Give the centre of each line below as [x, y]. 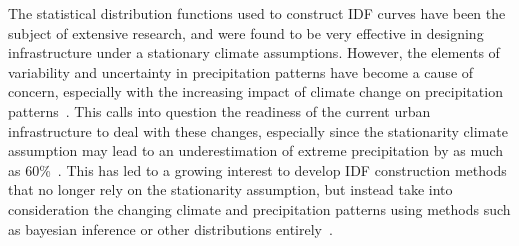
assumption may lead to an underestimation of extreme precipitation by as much [256, 150]
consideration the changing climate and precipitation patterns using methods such [259, 208]
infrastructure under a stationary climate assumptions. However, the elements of [254, 52]
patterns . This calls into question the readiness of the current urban [219, 110]
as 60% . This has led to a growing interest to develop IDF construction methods [257, 169]
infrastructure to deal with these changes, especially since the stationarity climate [258, 130]
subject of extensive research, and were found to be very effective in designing [246, 32]
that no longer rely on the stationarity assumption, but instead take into [230, 189]
